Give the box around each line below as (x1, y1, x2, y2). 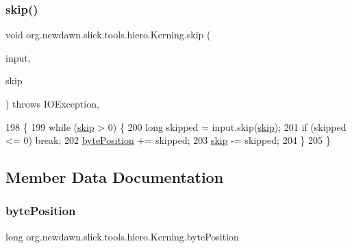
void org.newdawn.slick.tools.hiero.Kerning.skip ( (5, 27, 211, 42)
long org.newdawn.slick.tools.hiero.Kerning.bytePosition (5, 229, 239, 243)
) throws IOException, (5, 97, 99, 110)
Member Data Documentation (5, 166, 224, 188)
